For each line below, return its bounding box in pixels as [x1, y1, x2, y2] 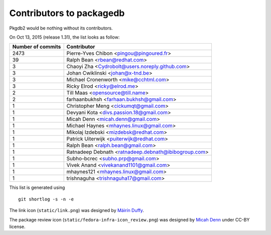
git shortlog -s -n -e [18, 196, 74, 202]
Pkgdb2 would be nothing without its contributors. [9, 25, 113, 31]
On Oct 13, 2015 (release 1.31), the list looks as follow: [9, 34, 120, 40]
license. [9, 223, 26, 229]
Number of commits [12, 43, 61, 50]
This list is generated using [9, 184, 65, 190]
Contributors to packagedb [9, 8, 125, 19]
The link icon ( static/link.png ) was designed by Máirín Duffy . [9, 207, 144, 213]
